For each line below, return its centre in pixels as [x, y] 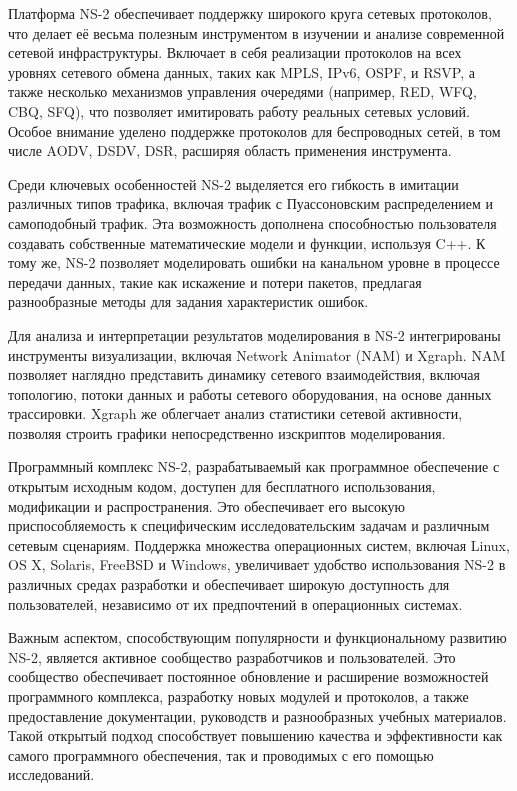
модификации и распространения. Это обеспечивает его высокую [207, 505]
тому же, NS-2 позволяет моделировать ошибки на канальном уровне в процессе [254, 262]
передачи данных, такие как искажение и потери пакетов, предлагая [215, 281]
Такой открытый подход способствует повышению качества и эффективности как [255, 735]
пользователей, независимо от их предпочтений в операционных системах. [235, 603]
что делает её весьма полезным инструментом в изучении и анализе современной [256, 32]
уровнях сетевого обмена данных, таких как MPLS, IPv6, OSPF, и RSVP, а [241, 71]
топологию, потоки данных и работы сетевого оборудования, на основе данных [250, 393]
